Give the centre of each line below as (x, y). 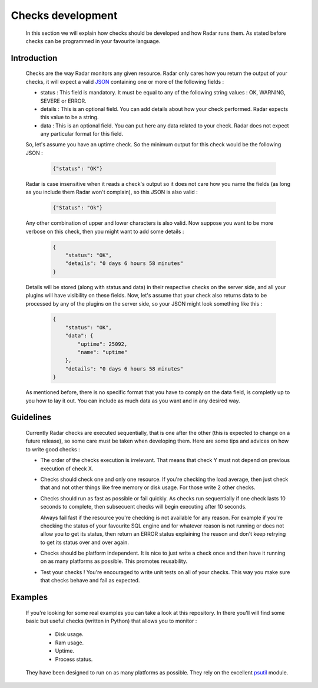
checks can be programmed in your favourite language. (93, 41)
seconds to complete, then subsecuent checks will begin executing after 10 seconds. (143, 507)
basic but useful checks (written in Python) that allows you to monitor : (111, 621)
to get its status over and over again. (85, 542)
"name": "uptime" (102, 352)
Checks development (64, 15)
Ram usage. (69, 643)
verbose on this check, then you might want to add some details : (105, 231)
